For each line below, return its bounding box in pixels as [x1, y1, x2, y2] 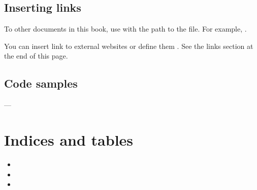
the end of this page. [4, 50, 68, 61]
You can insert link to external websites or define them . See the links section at [4, 40, 253, 51]
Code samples [4, 75, 78, 91]
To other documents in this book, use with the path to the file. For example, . [4, 23, 247, 34]
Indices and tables [4, 129, 134, 150]
